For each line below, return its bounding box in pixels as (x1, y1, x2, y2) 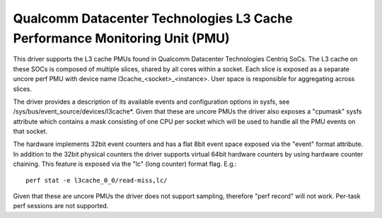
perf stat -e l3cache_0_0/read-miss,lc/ (25, 176, 168, 184)
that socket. (13, 127, 48, 135)
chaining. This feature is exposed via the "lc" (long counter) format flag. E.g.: (13, 159, 237, 169)
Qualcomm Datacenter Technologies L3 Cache (13, 11, 293, 26)
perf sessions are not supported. (13, 202, 109, 210)
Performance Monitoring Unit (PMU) (13, 30, 230, 46)
